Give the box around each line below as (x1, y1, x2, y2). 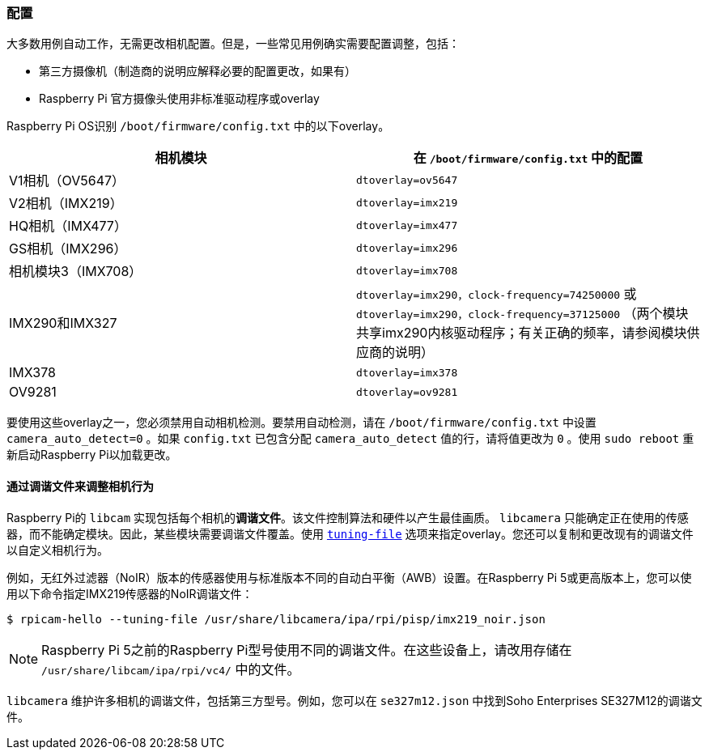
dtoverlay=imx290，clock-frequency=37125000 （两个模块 (356, 305, 689, 322)
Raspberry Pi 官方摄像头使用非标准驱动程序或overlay (39, 91, 320, 106)
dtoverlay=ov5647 (356, 173, 458, 186)
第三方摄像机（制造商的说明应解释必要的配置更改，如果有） (39, 64, 356, 79)
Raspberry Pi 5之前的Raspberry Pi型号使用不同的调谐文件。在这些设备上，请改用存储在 (41, 641, 572, 658)
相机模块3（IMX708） (9, 263, 142, 280)
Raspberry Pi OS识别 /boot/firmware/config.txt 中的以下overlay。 (6, 119, 390, 134)
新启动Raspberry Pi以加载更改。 (6, 448, 177, 462)
